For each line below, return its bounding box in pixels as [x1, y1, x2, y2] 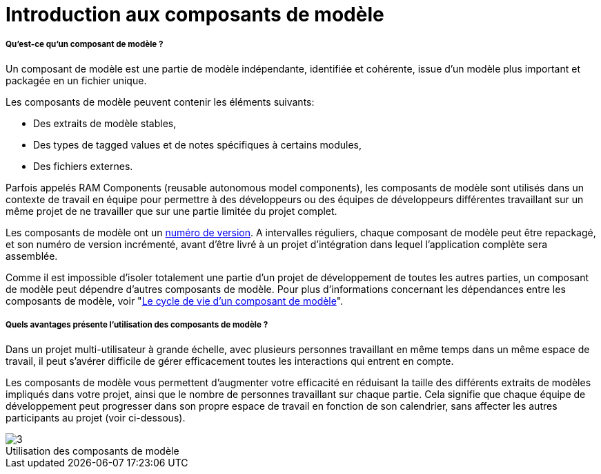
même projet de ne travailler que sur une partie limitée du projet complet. [6, 205, 337, 217]
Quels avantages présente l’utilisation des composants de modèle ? [6, 320, 268, 330]
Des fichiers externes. [33, 160, 133, 172]
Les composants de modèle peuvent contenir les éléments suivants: [6, 95, 315, 108]
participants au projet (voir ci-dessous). [6, 411, 186, 424]
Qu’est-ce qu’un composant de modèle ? [6, 39, 164, 50]
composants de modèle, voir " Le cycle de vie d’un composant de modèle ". [6, 294, 344, 307]
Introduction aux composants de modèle [6, 3, 384, 26]
